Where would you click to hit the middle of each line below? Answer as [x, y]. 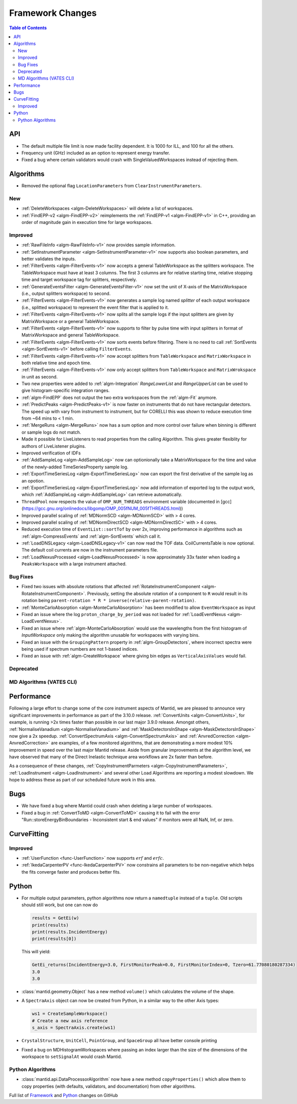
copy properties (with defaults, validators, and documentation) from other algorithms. [109, 1086]
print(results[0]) [54, 939]
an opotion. [33, 481]
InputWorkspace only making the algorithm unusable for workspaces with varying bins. [111, 635]
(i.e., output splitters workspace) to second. [66, 294]
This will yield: [36, 952]
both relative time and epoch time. [56, 363]
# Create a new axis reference [70, 1021]
